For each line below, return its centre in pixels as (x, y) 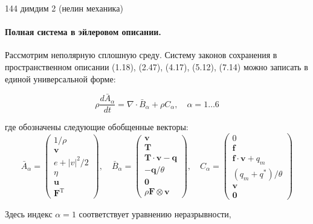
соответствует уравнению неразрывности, (155, 214)
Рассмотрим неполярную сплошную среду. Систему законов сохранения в (141, 55)
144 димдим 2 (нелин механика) (64, 8)
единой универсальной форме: (60, 78)
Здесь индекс (29, 214)
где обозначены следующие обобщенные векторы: (97, 127)
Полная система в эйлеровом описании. (83, 32)
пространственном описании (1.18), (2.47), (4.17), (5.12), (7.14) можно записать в (156, 66)
